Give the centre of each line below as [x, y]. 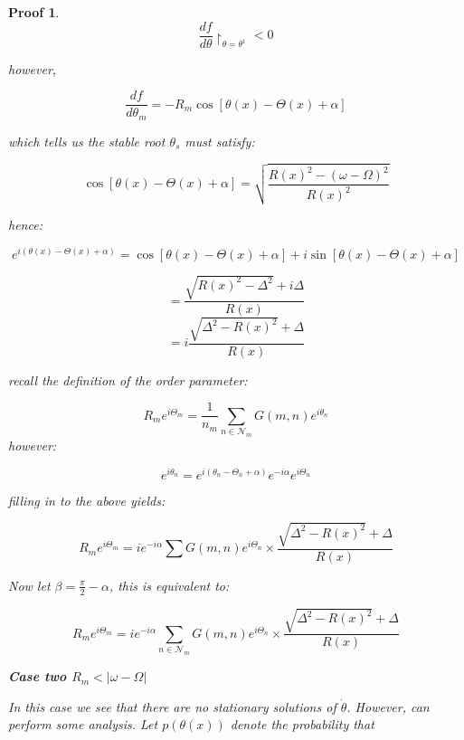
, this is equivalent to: [169, 585]
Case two [38, 676]
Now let [29, 585]
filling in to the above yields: [87, 500]
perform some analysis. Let [83, 724]
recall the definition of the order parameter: [128, 379]
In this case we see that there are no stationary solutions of [172, 706]
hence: [25, 224]
